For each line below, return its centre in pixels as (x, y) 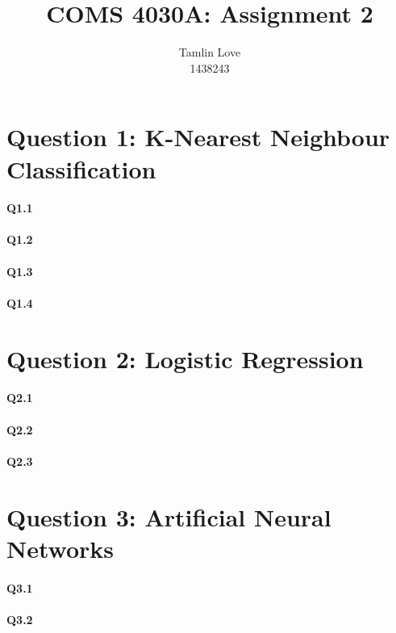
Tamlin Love (210, 52)
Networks (60, 548)
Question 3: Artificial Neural (169, 516)
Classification (81, 168)
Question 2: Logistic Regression (185, 358)
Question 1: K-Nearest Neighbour (198, 137)
